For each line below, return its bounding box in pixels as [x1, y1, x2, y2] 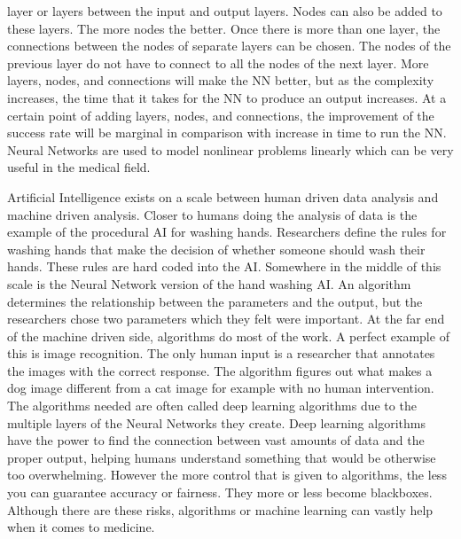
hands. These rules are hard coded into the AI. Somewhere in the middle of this [7, 257, 441, 276]
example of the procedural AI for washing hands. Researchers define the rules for [7, 223, 447, 241]
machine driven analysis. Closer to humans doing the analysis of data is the [7, 205, 418, 223]
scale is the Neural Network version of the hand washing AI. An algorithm [7, 274, 411, 293]
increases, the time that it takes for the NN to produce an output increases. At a [7, 88, 447, 106]
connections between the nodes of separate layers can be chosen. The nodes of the [7, 36, 451, 55]
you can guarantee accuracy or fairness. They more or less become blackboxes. [7, 483, 433, 502]
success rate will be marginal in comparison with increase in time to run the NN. [7, 123, 447, 142]
